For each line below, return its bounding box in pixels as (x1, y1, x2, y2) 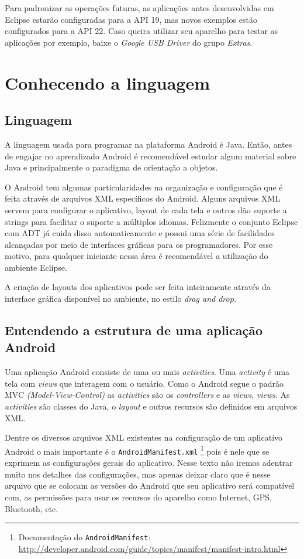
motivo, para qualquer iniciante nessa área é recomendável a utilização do (5, 250, 268, 262)
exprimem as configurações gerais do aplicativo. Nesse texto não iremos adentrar (5, 456, 293, 469)
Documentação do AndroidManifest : (18, 531, 151, 543)
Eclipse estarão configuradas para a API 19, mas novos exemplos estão (5, 13, 257, 25)
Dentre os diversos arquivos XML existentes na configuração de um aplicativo (5, 431, 283, 444)
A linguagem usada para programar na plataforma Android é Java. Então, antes (5, 138, 292, 150)
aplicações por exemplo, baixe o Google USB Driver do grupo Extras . (5, 36, 253, 48)
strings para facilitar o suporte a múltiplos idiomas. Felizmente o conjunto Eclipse (5, 215, 298, 227)
